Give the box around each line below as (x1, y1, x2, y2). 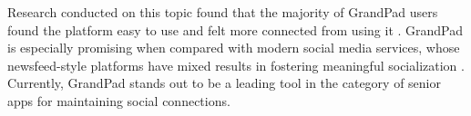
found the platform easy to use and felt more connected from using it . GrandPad (7, 20, 464, 39)
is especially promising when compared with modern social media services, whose (7, 38, 460, 57)
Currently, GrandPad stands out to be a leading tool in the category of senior (7, 73, 441, 92)
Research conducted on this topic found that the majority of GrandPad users (7, 3, 438, 21)
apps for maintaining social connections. (7, 91, 230, 110)
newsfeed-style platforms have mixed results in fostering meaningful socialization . (7, 55, 465, 74)
